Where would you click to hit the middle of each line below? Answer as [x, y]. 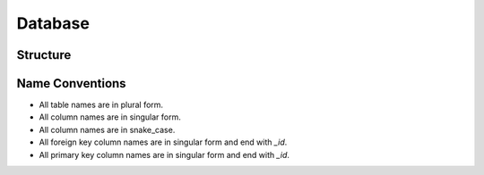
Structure [44, 55]
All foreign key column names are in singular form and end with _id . [163, 142]
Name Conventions [71, 83]
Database [53, 23]
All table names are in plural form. [101, 105]
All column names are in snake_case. [107, 129]
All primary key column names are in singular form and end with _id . [164, 154]
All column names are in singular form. [110, 117]
